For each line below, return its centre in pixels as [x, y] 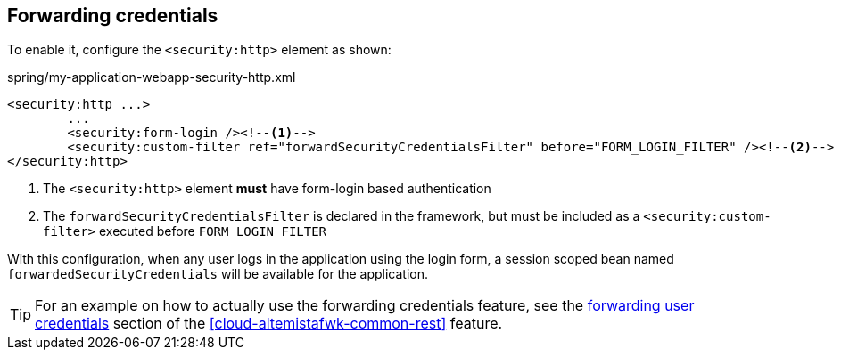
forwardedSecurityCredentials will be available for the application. [218, 274]
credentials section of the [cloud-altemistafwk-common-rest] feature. [269, 324]
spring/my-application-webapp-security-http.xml [152, 77]
